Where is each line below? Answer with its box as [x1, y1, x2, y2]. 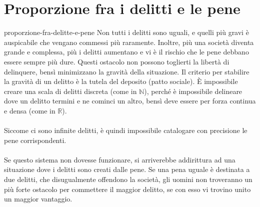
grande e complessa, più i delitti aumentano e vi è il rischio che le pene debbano [4, 46, 249, 57]
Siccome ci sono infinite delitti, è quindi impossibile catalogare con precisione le [4, 125, 247, 135]
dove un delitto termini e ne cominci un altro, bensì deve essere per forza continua [4, 95, 256, 106]
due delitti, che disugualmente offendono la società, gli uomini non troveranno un [4, 174, 252, 184]
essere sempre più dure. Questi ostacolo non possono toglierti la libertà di [4, 56, 229, 66]
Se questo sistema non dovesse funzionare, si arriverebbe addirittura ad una [4, 154, 235, 164]
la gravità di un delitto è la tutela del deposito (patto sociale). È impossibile [4, 76, 238, 86]
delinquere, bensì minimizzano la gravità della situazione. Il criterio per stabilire [4, 66, 249, 76]
